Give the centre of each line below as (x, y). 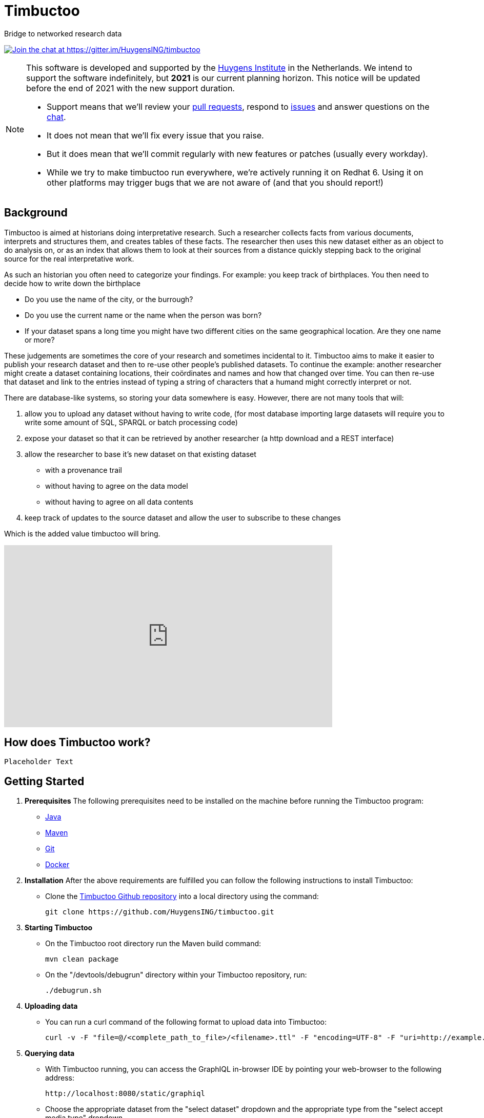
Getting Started (44, 781)
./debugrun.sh (73, 991)
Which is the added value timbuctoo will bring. (82, 533)
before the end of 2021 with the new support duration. (130, 88)
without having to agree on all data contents (119, 502)
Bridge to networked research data (63, 33)
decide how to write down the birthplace (72, 283)
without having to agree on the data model (117, 486)
